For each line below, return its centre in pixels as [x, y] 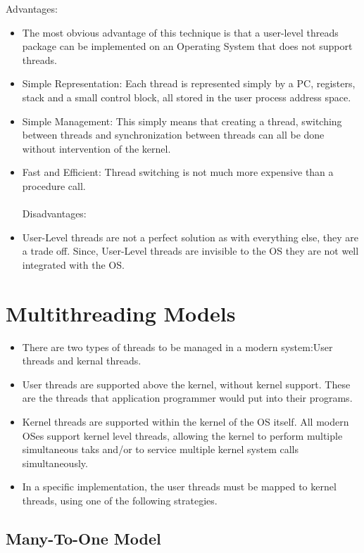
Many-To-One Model [83, 538]
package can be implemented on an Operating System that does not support [187, 46]
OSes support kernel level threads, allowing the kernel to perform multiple [182, 435]
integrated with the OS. [73, 264]
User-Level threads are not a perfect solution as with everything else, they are [190, 237]
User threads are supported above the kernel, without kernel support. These [186, 384]
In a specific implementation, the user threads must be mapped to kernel [179, 487]
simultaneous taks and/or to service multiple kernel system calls [161, 449]
